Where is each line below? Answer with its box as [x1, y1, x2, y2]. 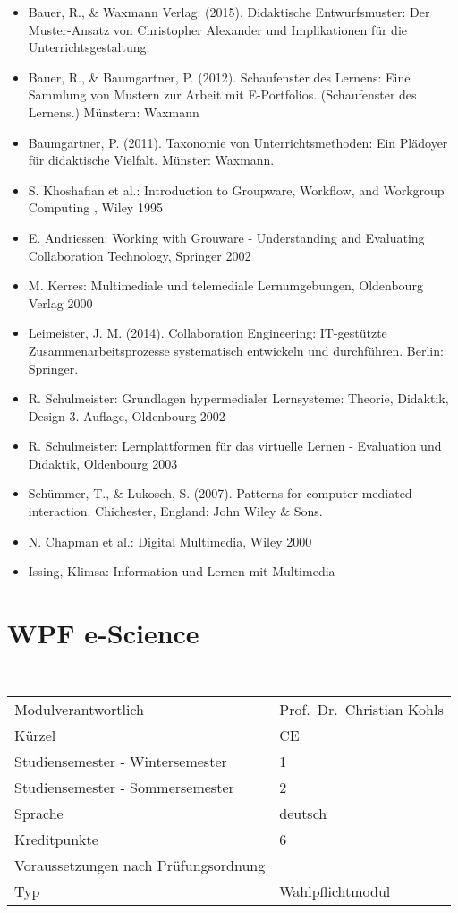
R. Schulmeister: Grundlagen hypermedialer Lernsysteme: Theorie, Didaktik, [28, 389, 449, 408]
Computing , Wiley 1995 [28, 198, 163, 217]
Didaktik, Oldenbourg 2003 [28, 453, 178, 472]
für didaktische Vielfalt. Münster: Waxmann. [28, 151, 275, 169]
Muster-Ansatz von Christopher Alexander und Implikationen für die [28, 20, 408, 39]
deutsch [279, 802, 327, 823]
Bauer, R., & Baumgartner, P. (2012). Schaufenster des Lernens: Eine [28, 67, 411, 86]
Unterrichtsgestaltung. [28, 38, 150, 56]
